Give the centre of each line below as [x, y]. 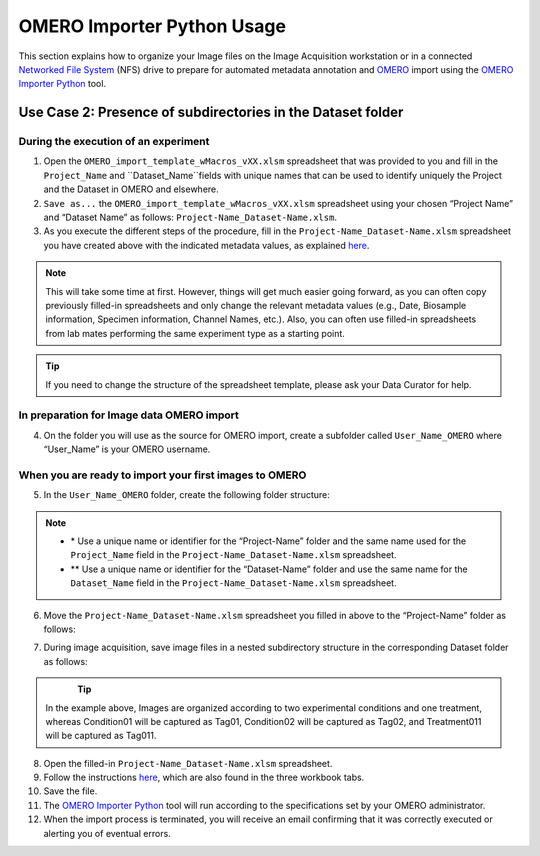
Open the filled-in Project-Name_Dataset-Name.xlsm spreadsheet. [188, 763]
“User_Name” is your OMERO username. [127, 449]
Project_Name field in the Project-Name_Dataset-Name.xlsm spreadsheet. [233, 555]
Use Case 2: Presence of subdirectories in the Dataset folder [211, 112]
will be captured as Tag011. [101, 736]
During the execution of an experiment [114, 142]
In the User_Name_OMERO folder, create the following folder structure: [186, 495]
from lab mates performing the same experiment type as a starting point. [195, 333]
